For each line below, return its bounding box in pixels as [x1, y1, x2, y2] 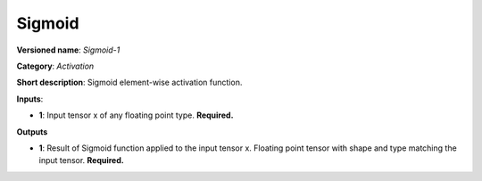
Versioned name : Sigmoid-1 [16, 45, 120, 55]
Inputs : [16, 94, 44, 104]
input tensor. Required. [38, 155, 124, 166]
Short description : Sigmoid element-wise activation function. [16, 77, 243, 88]
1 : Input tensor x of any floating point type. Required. [38, 110, 234, 120]
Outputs [16, 126, 48, 137]
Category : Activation [16, 61, 95, 71]
